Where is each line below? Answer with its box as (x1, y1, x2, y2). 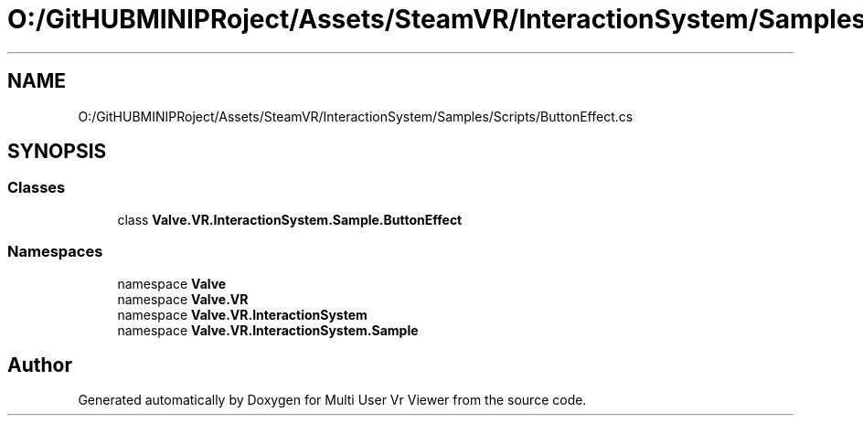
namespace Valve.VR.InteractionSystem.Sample (117, 322, 419, 338)
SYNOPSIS (7, 140, 107, 164)
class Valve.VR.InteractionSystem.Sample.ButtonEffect (117, 211, 463, 227)
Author (7, 353, 72, 376)
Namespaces (7, 242, 103, 261)
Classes (7, 178, 66, 197)
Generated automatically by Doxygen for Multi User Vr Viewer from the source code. (78, 392, 587, 408)
